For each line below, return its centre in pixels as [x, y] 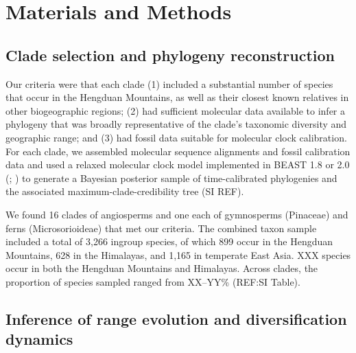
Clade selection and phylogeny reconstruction [170, 55]
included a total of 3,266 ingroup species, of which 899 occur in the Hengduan [169, 241]
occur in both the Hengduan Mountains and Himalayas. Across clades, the [162, 268]
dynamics [39, 339]
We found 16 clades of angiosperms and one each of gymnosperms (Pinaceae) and [177, 214]
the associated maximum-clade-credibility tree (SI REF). [125, 191]
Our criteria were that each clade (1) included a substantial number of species [169, 83]
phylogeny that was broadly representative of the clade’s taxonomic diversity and [176, 124]
